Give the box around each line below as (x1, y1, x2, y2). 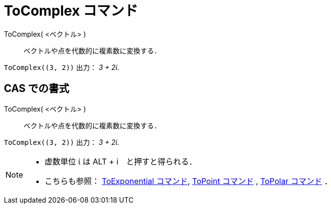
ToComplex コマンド (4, 2, 138, 19)
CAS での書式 (4, 82, 70, 95)
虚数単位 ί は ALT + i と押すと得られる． (45, 156, 197, 166)
